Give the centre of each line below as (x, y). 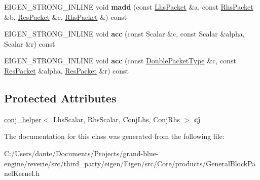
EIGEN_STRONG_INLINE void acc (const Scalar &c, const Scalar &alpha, (124, 34)
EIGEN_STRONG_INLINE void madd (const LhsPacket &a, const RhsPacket (129, 7)
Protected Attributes (60, 98)
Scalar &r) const (30, 43)
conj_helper (23, 119)
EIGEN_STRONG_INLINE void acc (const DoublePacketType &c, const (120, 61)
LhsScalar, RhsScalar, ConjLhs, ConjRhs (116, 119)
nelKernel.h (22, 173)
